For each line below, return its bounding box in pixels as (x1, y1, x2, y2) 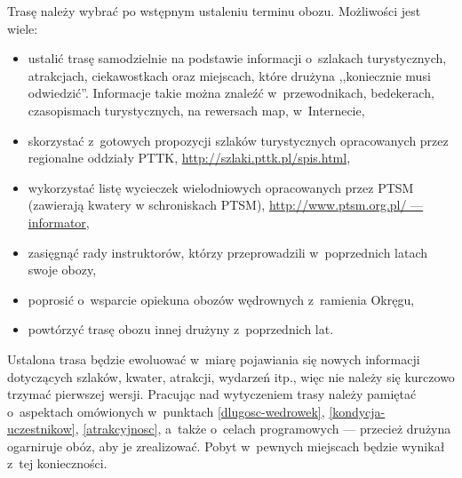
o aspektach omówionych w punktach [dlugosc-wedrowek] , (7, 402, 325, 420)
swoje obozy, (28, 260, 97, 279)
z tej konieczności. (7, 454, 108, 473)
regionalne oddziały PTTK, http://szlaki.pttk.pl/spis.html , (28, 148, 351, 167)
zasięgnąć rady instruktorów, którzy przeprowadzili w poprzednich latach (28, 243, 428, 261)
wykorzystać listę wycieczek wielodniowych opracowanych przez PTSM (28, 178, 414, 196)
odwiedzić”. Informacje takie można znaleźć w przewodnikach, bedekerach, (28, 84, 434, 102)
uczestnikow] (7, 419, 76, 438)
